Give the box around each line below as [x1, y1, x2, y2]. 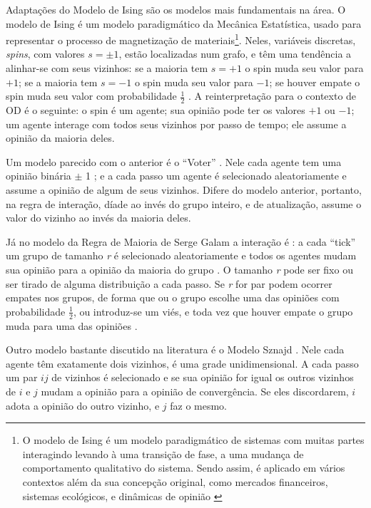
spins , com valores [6, 46, 85, 61]
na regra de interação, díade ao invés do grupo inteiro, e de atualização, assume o [6, 196, 362, 211]
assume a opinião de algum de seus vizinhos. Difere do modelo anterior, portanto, [6, 182, 362, 197]
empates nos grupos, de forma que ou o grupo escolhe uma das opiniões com [6, 290, 340, 305]
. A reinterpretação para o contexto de [188, 88, 357, 103]
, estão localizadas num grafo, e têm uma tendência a [118, 46, 352, 61]
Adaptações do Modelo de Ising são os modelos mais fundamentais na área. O [6, 2, 346, 16]
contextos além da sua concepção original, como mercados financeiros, [22, 474, 328, 489]
